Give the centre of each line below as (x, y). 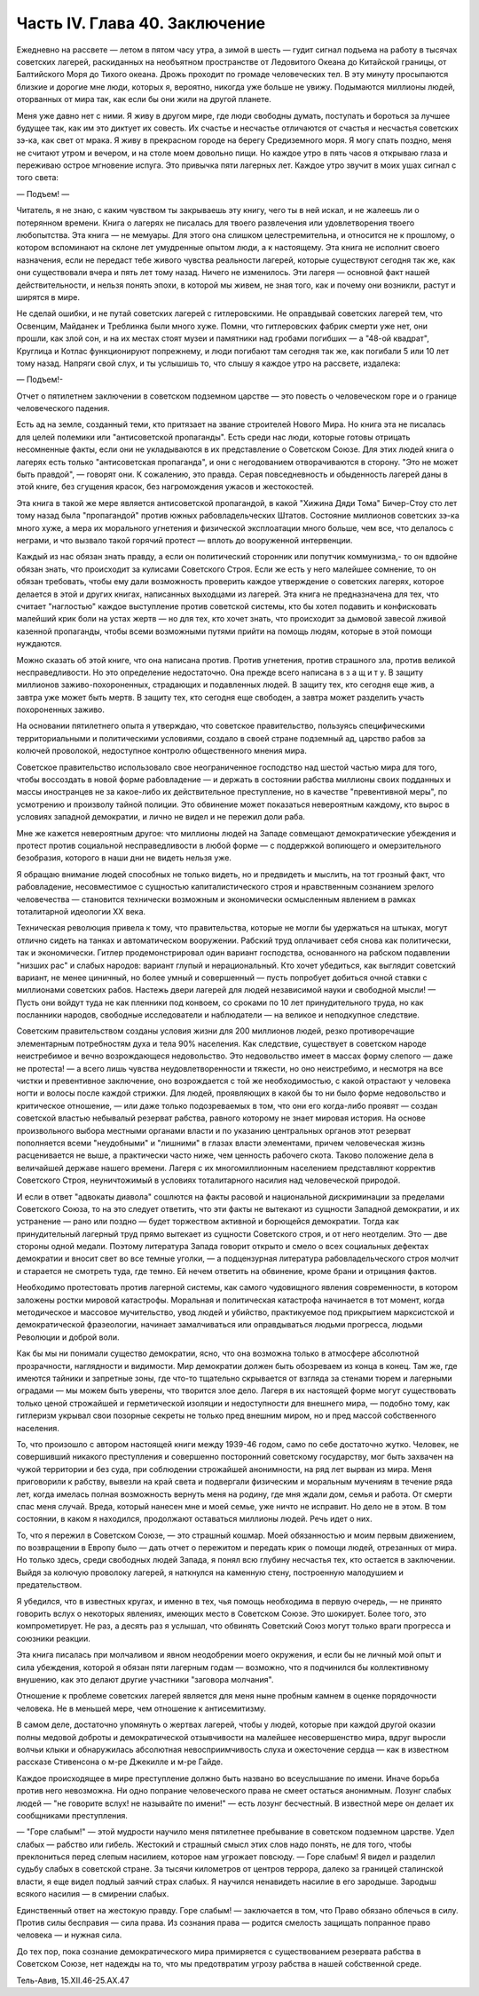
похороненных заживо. (61, 709)
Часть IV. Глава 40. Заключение (141, 23)
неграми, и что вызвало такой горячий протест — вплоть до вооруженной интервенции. (185, 540)
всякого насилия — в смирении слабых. (93, 1894)
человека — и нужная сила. (69, 1935)
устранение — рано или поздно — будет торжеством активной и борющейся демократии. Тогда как (208, 1222)
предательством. (49, 1585)
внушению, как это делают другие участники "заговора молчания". (145, 1679)
